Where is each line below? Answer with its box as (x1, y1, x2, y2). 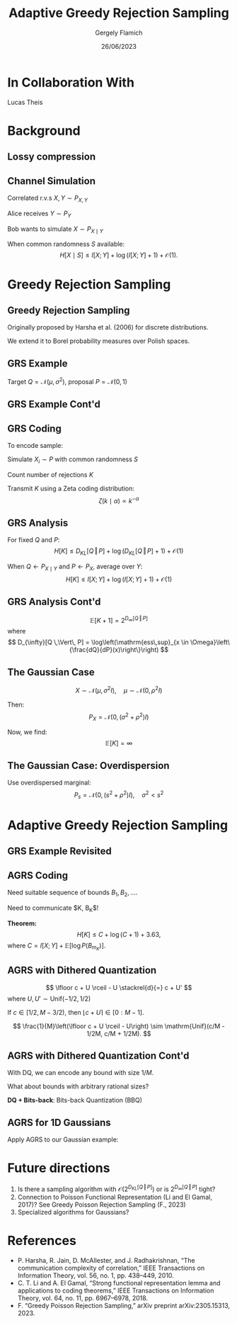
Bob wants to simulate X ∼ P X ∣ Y (7, 225, 104, 235)
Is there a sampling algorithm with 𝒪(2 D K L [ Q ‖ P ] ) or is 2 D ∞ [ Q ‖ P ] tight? (17, 1183, 216, 1193)
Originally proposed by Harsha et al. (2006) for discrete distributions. (7, 323, 209, 332)
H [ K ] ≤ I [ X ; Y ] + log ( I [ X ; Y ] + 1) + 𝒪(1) (65, 575, 173, 583)
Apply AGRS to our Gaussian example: (7, 1135, 119, 1144)
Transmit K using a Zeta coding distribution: (7, 484, 135, 492)
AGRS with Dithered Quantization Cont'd (7, 1049, 190, 1062)
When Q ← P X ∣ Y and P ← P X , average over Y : (7, 562, 143, 572)
